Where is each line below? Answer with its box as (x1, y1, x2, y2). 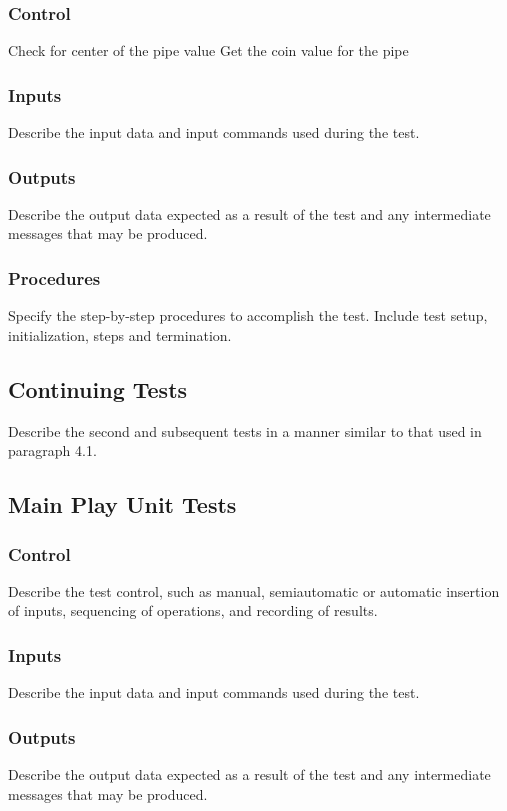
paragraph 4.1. (8, 440, 97, 461)
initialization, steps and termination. (8, 324, 232, 345)
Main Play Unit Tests (8, 489, 237, 520)
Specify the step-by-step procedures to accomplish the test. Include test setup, (8, 305, 488, 326)
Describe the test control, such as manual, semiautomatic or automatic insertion (8, 580, 500, 601)
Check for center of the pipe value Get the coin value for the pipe (8, 40, 409, 61)
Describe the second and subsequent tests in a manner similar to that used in (8, 420, 482, 441)
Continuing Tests (8, 373, 188, 404)
